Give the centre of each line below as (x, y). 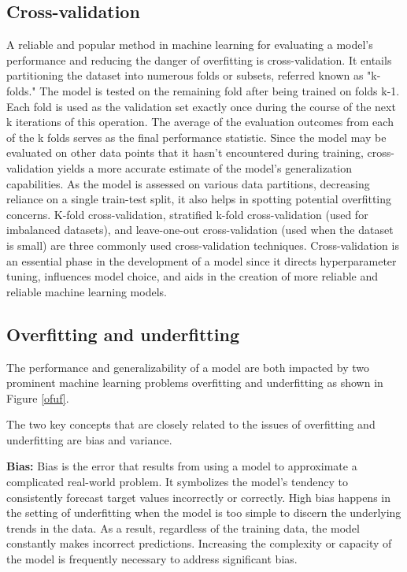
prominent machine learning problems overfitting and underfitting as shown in (195, 383)
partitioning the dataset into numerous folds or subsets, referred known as (185, 75)
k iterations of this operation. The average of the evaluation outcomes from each (200, 122)
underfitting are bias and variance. (89, 439)
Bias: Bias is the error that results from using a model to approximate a (182, 466)
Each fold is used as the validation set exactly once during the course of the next (201, 106)
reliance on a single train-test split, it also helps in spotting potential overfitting (199, 199)
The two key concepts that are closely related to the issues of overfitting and (191, 424)
